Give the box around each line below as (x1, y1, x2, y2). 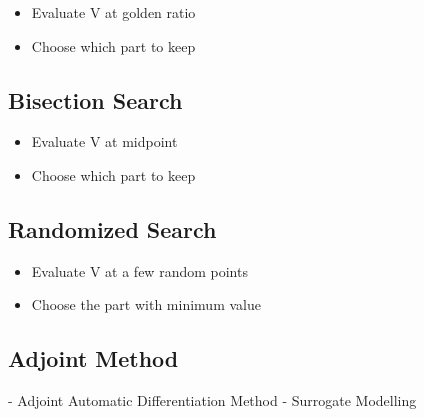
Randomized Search (8, 213, 217, 244)
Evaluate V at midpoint (31, 131, 178, 152)
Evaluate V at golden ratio (31, 2, 196, 22)
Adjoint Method (8, 343, 179, 374)
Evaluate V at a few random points (31, 260, 248, 281)
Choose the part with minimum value (31, 294, 261, 315)
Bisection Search (8, 84, 183, 115)
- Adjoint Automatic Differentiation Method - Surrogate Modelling (8, 390, 417, 411)
